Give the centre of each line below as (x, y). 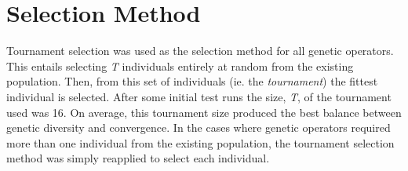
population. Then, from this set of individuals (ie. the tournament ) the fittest (192, 81)
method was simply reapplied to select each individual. (138, 158)
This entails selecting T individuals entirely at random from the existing (180, 65)
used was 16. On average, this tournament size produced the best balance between (204, 112)
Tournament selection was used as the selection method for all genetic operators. (200, 51)
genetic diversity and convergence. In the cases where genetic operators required (199, 127)
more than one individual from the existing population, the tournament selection (200, 142)
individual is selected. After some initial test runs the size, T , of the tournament (199, 96)
